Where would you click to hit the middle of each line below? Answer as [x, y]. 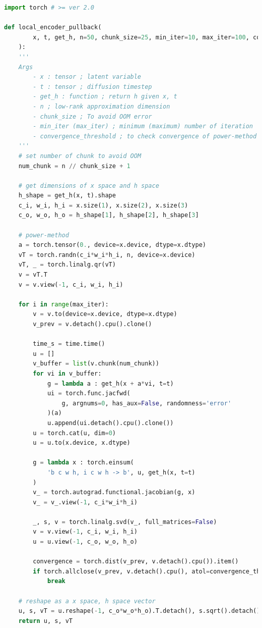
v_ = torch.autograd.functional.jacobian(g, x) [114, 492]
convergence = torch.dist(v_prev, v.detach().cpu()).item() [136, 562]
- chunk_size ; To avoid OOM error [92, 116]
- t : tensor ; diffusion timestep [92, 87]
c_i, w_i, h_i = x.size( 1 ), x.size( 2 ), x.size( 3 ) [103, 205]
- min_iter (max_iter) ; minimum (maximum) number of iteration [143, 126]
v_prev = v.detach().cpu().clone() [92, 324]
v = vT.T [33, 275]
